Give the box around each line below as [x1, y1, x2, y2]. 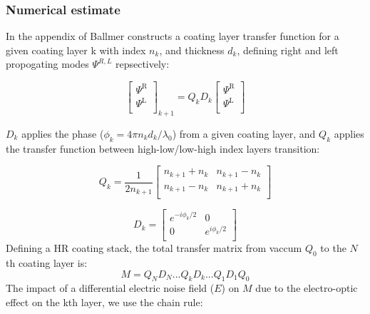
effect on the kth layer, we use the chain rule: [6, 295, 203, 310]
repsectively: [115, 56, 170, 71]
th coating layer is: [6, 255, 88, 270]
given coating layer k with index [6, 42, 146, 57]
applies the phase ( [21, 126, 104, 141]
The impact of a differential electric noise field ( [6, 280, 215, 295]
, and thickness [159, 42, 225, 57]
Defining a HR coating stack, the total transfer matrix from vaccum [6, 240, 302, 255]
